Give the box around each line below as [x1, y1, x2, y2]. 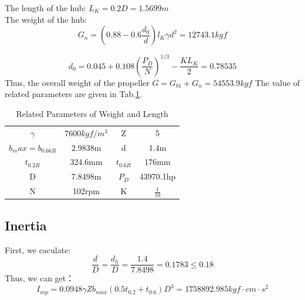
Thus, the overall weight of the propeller [5, 76, 150, 88]
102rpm [73, 185, 100, 197]
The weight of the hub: [5, 13, 87, 25]
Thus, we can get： [5, 272, 74, 284]
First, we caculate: [5, 243, 71, 256]
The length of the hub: [5, 2, 86, 13]
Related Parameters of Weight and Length [16, 107, 168, 119]
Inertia [5, 216, 47, 234]
